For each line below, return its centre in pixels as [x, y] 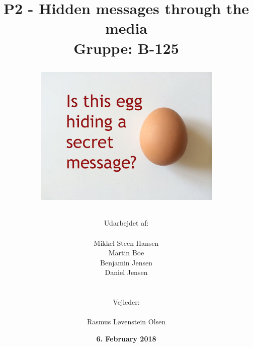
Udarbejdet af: [126, 223]
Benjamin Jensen [126, 262]
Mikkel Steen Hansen [126, 242]
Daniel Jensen [126, 272]
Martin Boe [126, 253]
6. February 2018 [126, 338]
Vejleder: [126, 302]
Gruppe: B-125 [126, 48]
